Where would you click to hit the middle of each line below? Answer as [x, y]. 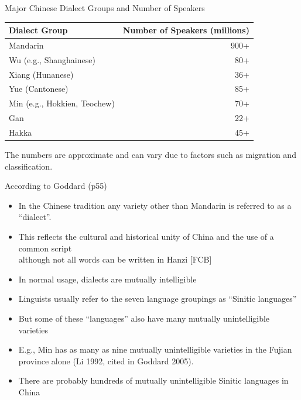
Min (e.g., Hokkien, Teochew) [62, 103]
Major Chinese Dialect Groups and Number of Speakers [105, 8]
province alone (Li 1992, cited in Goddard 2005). [106, 361]
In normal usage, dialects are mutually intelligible [107, 279]
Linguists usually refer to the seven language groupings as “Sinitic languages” [158, 299]
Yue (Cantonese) [39, 89]
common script [45, 248]
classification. [29, 166]
